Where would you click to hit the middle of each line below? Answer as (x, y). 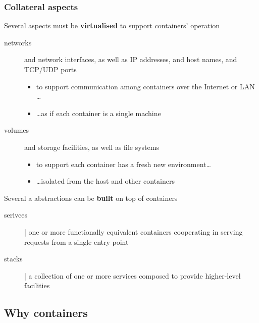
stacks (13, 259)
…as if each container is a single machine (98, 113)
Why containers (46, 313)
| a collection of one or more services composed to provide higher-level (133, 275)
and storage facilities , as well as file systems (92, 147)
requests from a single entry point (76, 241)
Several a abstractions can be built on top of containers (91, 198)
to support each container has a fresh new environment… (123, 164)
